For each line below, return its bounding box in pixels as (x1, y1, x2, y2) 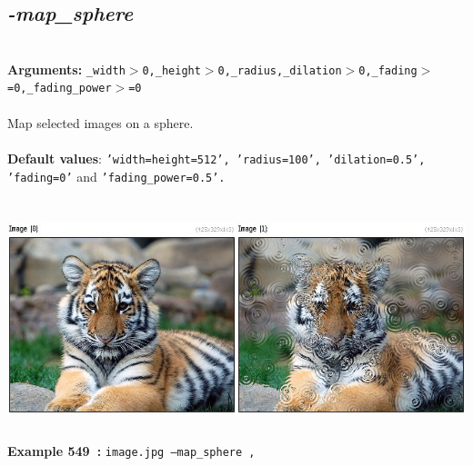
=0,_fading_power (7, 82, 112, 95)
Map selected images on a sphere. (7, 113, 194, 132)
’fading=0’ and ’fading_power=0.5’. (7, 166, 226, 185)
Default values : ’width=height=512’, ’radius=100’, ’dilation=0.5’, (7, 148, 426, 167)
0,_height (142, 64, 201, 77)
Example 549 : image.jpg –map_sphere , (7, 441, 256, 461)
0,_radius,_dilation (217, 64, 342, 77)
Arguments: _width (7, 59, 126, 78)
